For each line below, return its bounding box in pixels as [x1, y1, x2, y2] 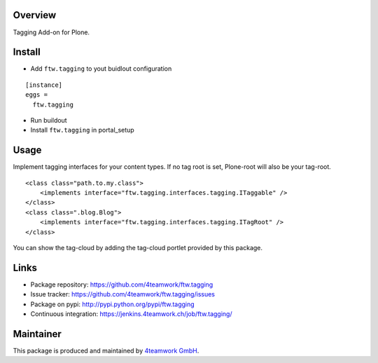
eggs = [25, 91, 48, 99]
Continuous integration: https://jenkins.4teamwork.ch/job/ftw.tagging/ [30, 310, 232, 318]
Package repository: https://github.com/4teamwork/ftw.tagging [30, 280, 213, 289]
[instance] [25, 81, 63, 89]
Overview [13, 9, 57, 21]
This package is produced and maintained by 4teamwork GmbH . [13, 347, 199, 355]
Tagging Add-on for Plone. [13, 28, 90, 36]
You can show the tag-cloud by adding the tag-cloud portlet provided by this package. [13, 244, 262, 252]
